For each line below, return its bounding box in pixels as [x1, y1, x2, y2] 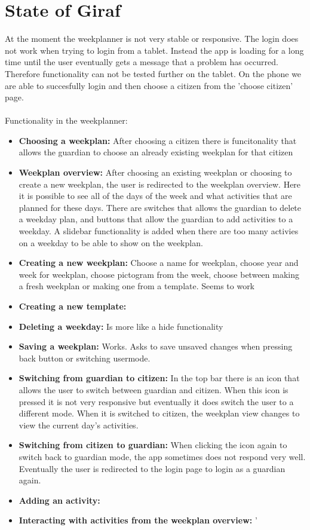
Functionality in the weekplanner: [5, 114, 128, 127]
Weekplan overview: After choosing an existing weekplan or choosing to [19, 166, 292, 179]
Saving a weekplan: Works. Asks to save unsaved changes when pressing [19, 340, 293, 353]
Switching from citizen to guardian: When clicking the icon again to [19, 439, 287, 451]
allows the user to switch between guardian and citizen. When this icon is [19, 383, 288, 396]
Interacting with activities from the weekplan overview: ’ [19, 514, 257, 526]
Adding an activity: [19, 494, 100, 506]
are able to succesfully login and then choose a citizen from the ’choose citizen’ [5, 79, 293, 91]
